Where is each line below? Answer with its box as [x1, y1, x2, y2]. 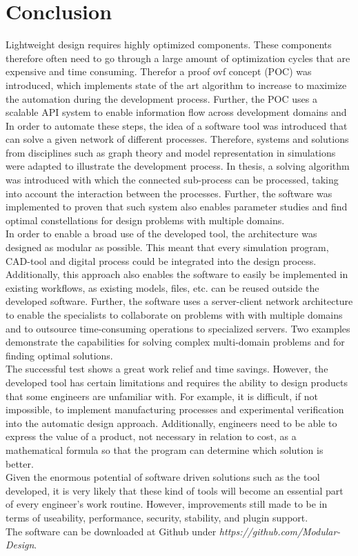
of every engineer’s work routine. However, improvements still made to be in [6, 497, 328, 511]
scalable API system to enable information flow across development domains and [6, 105, 347, 119]
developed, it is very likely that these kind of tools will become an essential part [6, 483, 344, 497]
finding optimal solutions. [6, 348, 113, 362]
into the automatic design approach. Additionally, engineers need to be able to [6, 415, 337, 430]
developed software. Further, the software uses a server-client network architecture [6, 294, 353, 308]
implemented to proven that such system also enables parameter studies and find [6, 199, 348, 214]
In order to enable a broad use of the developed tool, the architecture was [6, 226, 317, 241]
